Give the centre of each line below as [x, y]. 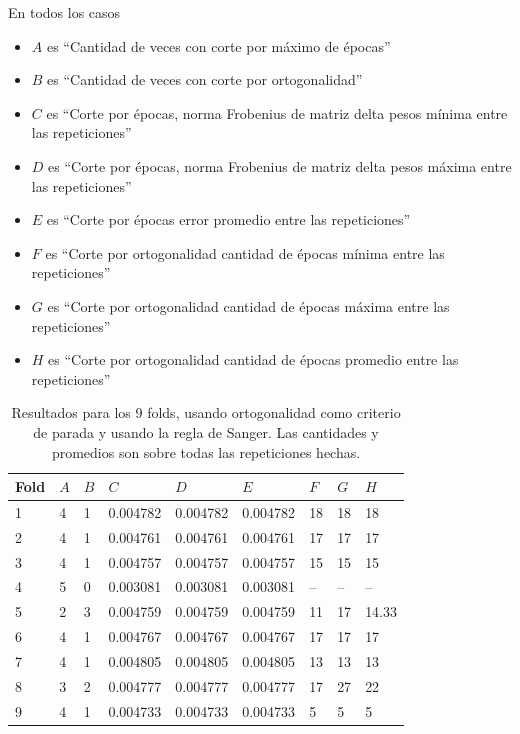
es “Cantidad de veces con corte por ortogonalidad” [205, 79]
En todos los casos [64, 12]
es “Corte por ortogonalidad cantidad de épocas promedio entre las [253, 359]
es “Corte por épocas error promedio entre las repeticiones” [228, 219]
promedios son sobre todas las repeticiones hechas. [206, 451]
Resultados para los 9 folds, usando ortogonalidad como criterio [206, 412]
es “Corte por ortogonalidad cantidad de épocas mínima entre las [245, 252]
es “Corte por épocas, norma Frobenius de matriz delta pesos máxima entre [280, 165]
